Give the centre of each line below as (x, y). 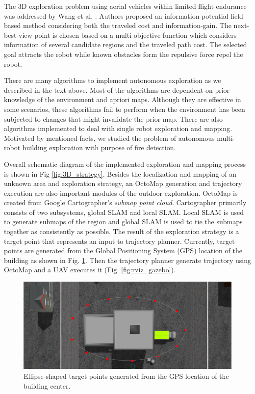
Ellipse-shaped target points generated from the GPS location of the (126, 376)
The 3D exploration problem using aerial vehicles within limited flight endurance (125, 6)
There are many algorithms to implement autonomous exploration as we (113, 80)
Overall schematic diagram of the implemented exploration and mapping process (125, 164)
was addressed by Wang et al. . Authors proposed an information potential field (124, 15)
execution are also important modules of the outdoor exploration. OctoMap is (121, 193)
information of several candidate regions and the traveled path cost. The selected (126, 44)
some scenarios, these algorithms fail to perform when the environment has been (125, 109)
